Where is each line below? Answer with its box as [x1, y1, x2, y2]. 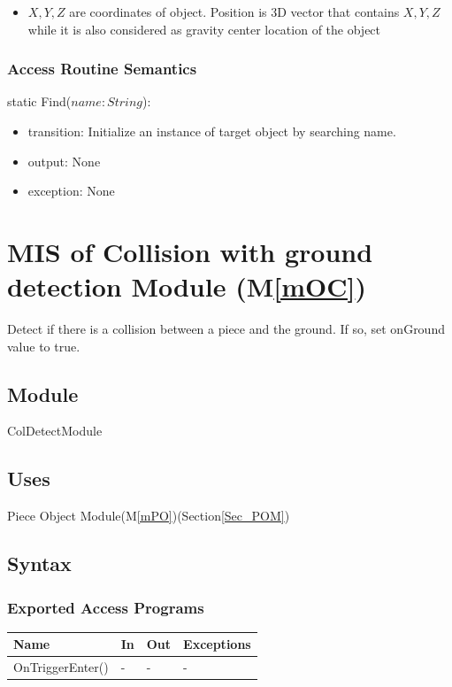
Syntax [7, 550, 72, 577]
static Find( [7, 92, 72, 111]
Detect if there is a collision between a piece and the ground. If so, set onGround [7, 320, 445, 338]
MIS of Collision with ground [7, 233, 373, 269]
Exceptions [183, 635, 251, 653]
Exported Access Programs [7, 596, 204, 618]
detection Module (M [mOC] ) [7, 268, 366, 305]
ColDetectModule [7, 421, 103, 440]
